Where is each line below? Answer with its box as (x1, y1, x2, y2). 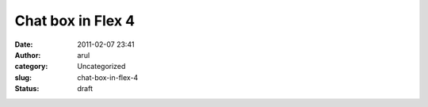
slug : (14, 72, 32, 82)
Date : (14, 40, 33, 49)
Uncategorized (77, 62, 126, 71)
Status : (14, 84, 40, 94)
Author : (14, 50, 41, 59)
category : (14, 62, 48, 71)
